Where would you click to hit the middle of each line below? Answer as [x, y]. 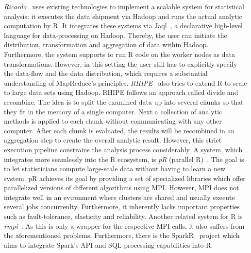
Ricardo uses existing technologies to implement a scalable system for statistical [124, 6]
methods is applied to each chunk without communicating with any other [113, 121]
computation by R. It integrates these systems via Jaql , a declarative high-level [123, 26]
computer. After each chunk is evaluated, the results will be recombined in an [119, 130]
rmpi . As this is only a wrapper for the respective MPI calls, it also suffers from [124, 226]
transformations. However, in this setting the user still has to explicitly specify [121, 63]
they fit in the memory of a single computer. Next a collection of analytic [113, 111]
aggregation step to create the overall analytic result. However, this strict [113, 140]
